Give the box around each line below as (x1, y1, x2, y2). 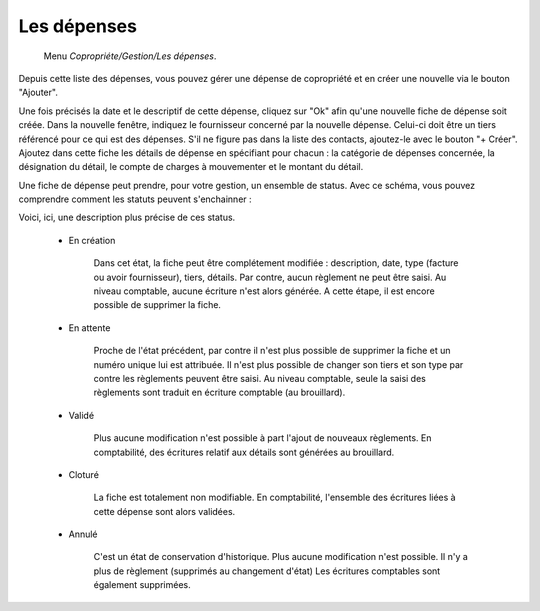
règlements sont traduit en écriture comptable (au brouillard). (93, 386, 346, 399)
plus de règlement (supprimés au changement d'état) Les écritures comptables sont (93, 565, 441, 577)
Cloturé (68, 468, 100, 480)
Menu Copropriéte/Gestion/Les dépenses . (43, 50, 217, 62)
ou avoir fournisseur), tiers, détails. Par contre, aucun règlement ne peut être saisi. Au (93, 271, 447, 283)
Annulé (68, 528, 99, 540)
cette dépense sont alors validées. (93, 505, 236, 517)
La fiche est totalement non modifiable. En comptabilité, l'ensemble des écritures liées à (93, 491, 456, 504)
